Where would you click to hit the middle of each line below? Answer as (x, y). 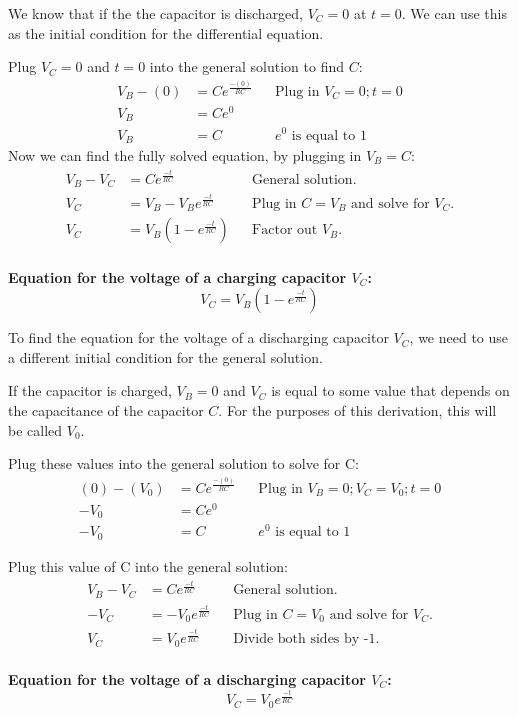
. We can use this (454, 13)
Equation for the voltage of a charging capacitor (177, 276)
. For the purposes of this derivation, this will (357, 409)
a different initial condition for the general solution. (165, 356)
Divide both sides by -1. (306, 639)
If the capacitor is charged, (90, 390)
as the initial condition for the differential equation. (166, 32)
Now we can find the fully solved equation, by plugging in (185, 155)
